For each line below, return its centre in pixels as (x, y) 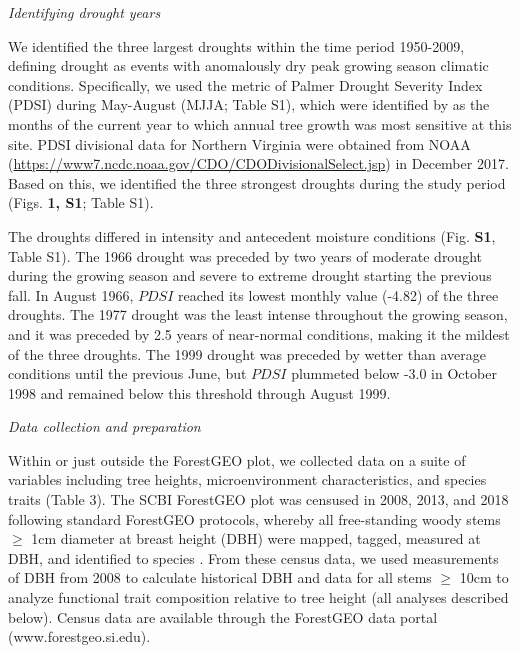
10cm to (484, 577)
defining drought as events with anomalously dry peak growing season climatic (248, 65)
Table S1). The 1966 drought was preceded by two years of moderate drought (245, 255)
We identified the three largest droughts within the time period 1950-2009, (236, 45)
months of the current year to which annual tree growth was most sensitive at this (260, 123)
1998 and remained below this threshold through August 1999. (199, 392)
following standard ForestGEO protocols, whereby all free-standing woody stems (254, 518)
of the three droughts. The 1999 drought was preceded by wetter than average (247, 353)
